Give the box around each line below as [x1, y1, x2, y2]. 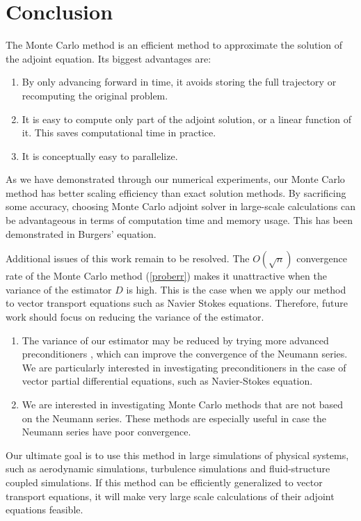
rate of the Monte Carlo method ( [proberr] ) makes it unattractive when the [6, 268, 327, 283]
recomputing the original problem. [22, 88, 168, 102]
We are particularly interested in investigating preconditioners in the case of [22, 360, 346, 374]
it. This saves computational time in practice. [22, 125, 216, 140]
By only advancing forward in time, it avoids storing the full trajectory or [22, 74, 337, 89]
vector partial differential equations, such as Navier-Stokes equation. [22, 374, 313, 388]
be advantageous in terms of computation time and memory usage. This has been [6, 213, 353, 227]
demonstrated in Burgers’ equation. [6, 226, 157, 241]
